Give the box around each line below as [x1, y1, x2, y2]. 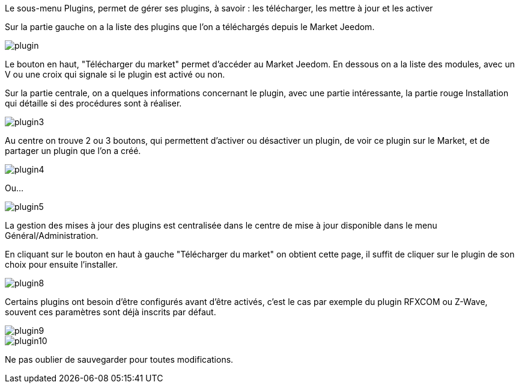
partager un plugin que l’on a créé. [5, 146, 141, 156]
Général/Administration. [5, 230, 99, 241]
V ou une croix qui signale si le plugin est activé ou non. [5, 69, 225, 79]
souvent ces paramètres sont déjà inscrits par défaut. [5, 307, 216, 317]
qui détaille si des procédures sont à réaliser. [5, 98, 182, 108]
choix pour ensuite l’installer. [5, 259, 118, 269]
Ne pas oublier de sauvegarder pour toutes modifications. [5, 354, 234, 365]
